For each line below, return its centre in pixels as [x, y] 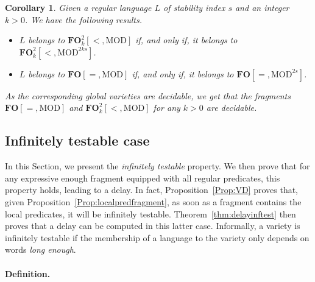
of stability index [194, 7]
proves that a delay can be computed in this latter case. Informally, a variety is [153, 226]
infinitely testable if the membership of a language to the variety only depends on [157, 237]
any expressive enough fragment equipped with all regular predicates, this [143, 178]
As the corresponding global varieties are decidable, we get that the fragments [148, 95]
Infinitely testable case [77, 140]
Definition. [28, 273]
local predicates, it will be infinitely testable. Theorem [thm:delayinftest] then [150, 213]
